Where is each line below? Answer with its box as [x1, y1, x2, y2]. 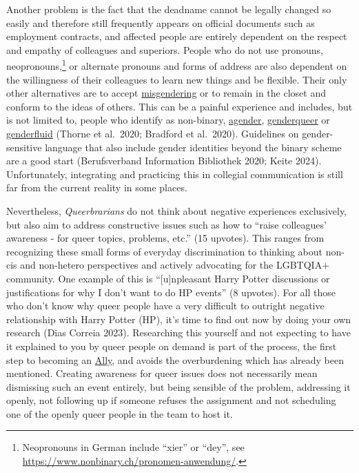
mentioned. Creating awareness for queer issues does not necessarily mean [6, 366, 318, 380]
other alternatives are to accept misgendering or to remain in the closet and [6, 86, 326, 100]
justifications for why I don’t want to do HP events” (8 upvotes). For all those [6, 284, 336, 299]
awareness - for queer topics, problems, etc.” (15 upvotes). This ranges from [6, 231, 325, 245]
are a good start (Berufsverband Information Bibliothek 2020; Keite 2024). [6, 153, 322, 168]
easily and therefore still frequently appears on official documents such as [6, 15, 315, 30]
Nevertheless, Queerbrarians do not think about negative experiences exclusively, [6, 203, 347, 218]
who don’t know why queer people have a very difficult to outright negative [6, 298, 325, 313]
